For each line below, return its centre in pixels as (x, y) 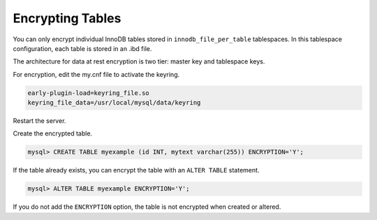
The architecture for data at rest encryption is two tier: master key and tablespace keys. (139, 61)
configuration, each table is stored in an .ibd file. (82, 48)
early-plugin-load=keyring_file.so (88, 93)
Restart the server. (39, 121)
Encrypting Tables (67, 18)
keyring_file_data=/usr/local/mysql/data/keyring (114, 103)
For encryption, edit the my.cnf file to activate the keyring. (96, 74)
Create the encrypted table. (53, 133)
